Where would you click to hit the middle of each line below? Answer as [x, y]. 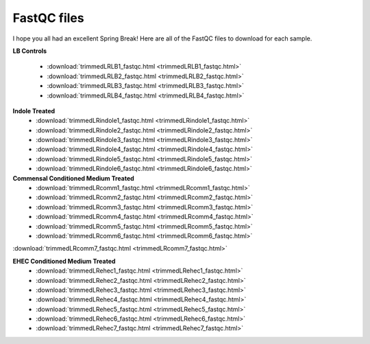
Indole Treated [34, 111]
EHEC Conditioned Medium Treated [64, 261]
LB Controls [30, 51]
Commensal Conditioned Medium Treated [74, 178]
